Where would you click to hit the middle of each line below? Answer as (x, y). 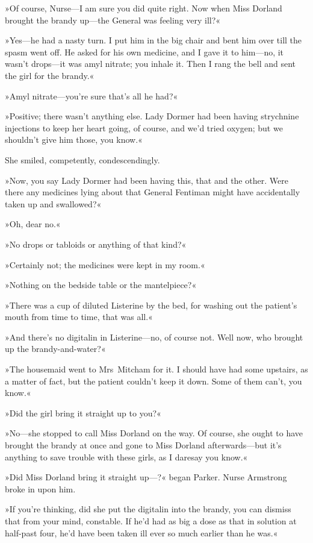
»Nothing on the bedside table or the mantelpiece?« (101, 285)
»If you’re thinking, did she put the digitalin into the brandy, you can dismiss (148, 509)
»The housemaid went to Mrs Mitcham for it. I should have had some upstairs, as (156, 369)
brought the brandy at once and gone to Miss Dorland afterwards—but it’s (143, 445)
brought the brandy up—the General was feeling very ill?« (113, 20)
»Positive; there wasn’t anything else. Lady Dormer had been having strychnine (152, 116)
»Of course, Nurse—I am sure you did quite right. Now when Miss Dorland (144, 8)
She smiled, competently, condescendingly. (82, 159)
